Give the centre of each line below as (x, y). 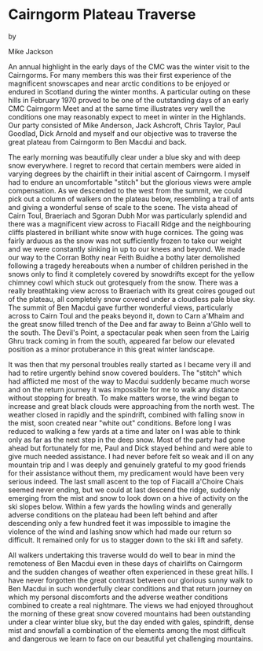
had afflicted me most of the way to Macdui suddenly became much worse (129, 381)
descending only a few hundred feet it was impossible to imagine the (119, 523)
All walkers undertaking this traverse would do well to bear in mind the (122, 555)
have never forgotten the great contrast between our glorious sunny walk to (131, 580)
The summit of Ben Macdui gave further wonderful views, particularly (121, 307)
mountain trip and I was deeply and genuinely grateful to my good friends (127, 465)
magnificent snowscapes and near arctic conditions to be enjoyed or (119, 83)
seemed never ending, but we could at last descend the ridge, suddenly (124, 490)
